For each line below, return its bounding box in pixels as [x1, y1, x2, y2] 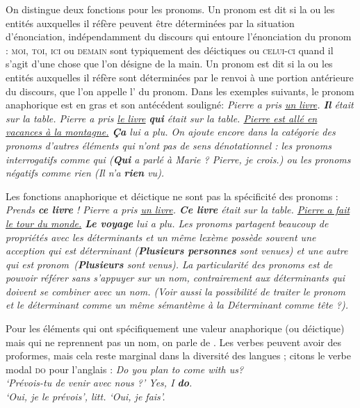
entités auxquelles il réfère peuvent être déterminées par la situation [6, 15, 295, 30]
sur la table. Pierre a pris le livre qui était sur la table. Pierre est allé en [6, 111, 318, 125]
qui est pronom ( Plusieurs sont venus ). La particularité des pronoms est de [6, 256, 333, 271]
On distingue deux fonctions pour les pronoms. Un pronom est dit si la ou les [6, 2, 335, 16]
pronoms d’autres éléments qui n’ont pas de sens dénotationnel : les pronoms [6, 138, 332, 152]
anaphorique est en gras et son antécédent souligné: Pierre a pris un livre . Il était [6, 97, 354, 112]
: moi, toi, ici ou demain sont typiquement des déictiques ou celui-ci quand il [6, 42, 334, 57]
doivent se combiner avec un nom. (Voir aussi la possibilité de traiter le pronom [6, 284, 346, 298]
